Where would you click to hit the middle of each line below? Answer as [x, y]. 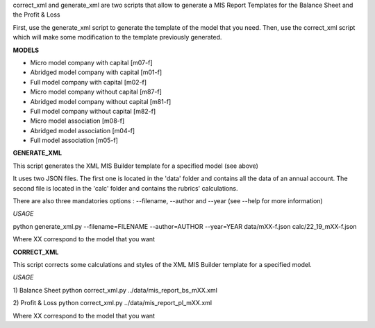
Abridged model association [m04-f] [83, 130]
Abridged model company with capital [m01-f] [96, 72]
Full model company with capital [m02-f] [89, 82]
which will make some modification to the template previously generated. [117, 37]
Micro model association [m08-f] [77, 121]
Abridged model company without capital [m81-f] [101, 101]
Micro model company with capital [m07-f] [91, 62]
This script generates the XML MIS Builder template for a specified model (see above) [135, 166]
